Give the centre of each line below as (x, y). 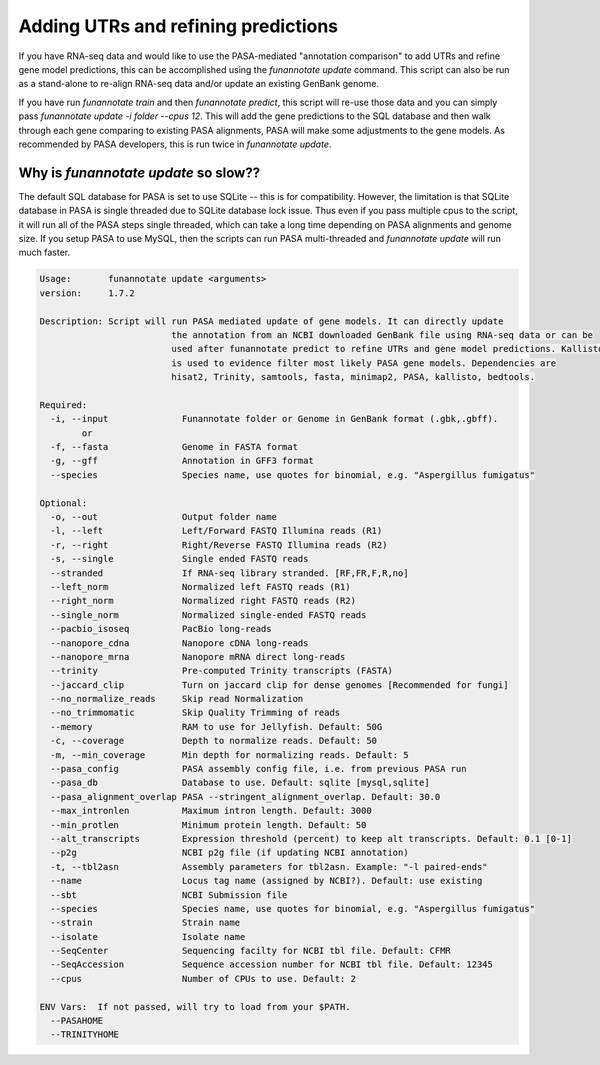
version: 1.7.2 (87, 293)
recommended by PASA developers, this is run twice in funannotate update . (175, 144)
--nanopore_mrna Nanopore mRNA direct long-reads (198, 656)
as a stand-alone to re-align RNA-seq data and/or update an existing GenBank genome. (199, 84)
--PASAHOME (77, 1021)
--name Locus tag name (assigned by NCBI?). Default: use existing (266, 881)
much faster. (44, 252)
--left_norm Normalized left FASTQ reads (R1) (200, 586)
